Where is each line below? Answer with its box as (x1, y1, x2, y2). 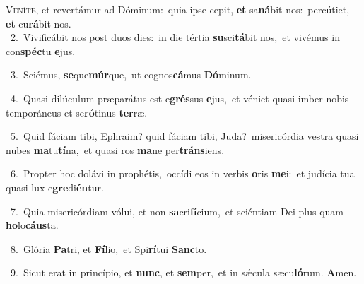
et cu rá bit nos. (6, 16, 71, 30)
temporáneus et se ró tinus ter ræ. (6, 105, 148, 119)
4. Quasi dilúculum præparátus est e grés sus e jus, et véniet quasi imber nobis (10, 90, 349, 105)
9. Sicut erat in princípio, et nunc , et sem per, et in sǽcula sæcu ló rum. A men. (10, 265, 357, 280)
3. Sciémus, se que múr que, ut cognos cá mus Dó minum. (10, 67, 252, 82)
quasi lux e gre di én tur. (6, 179, 104, 194)
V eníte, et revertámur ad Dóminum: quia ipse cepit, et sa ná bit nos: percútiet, (6, 2, 350, 16)
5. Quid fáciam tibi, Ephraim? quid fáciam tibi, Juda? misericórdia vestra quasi (10, 129, 359, 143)
